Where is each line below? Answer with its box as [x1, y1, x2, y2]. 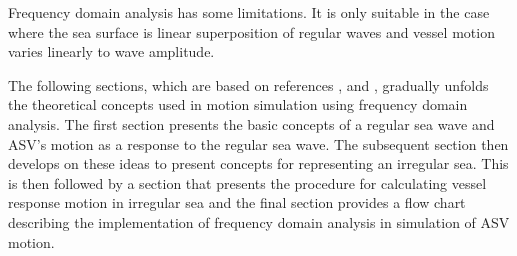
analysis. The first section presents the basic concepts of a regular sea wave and [8, 113, 495, 134]
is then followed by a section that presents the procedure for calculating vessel [8, 172, 487, 193]
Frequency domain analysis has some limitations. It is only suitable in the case [8, 2, 490, 22]
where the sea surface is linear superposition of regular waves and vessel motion [8, 21, 495, 42]
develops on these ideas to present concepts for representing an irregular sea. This [8, 153, 509, 174]
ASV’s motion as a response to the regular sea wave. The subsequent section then [8, 133, 509, 154]
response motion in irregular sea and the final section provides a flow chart [8, 192, 466, 213]
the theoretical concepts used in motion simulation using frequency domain [8, 94, 468, 115]
